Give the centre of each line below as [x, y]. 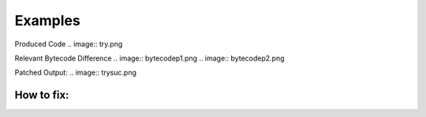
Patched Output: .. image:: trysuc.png [76, 73]
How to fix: [42, 95]
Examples [47, 20]
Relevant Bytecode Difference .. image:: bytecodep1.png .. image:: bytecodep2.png [149, 58]
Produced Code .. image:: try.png [69, 44]
